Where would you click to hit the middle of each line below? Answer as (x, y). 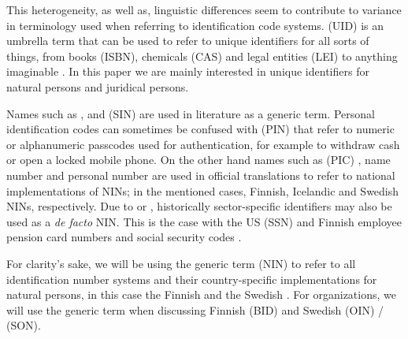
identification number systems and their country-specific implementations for (192, 279)
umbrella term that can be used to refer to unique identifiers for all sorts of (188, 41)
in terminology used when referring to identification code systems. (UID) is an (195, 25)
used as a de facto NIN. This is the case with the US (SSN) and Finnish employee (204, 221)
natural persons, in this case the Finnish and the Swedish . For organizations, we (201, 294)
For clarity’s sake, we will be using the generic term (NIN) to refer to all (181, 263)
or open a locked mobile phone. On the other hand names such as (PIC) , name (198, 160)
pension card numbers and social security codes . (124, 237)
